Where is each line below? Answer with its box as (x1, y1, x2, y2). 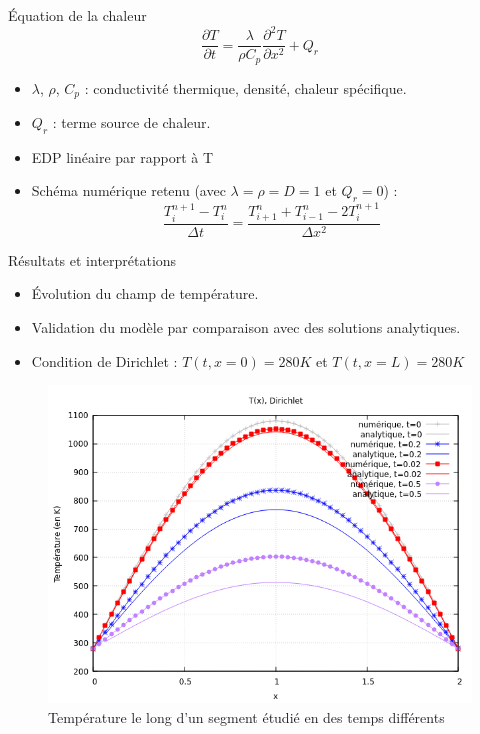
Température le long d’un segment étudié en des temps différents (48, 706, 445, 727)
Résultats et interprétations (8, 249, 177, 270)
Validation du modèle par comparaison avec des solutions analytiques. (31, 317, 461, 338)
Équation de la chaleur (8, 5, 147, 25)
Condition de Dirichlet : (31, 350, 178, 371)
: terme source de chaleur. (52, 112, 211, 133)
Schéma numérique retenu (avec (31, 180, 226, 201)
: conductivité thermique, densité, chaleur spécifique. (84, 77, 407, 98)
